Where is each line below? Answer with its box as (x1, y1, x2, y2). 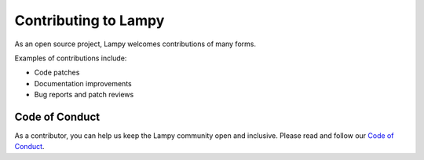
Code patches (34, 67, 80, 78)
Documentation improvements (34, 78, 133, 88)
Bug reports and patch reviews (34, 90, 134, 100)
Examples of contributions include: (14, 53, 127, 63)
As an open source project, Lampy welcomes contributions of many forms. (14, 39, 257, 49)
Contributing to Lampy (14, 12, 165, 29)
